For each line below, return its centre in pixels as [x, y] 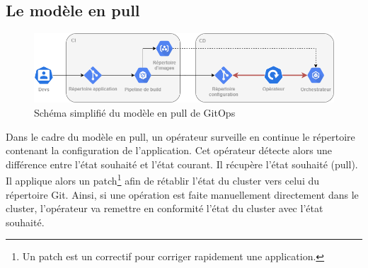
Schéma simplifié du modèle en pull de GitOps [135, 113]
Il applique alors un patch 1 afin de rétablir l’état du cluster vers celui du [163, 180]
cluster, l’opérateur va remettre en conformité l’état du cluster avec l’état [165, 208]
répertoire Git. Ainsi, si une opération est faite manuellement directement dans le [182, 194]
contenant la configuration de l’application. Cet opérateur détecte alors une [169, 150]
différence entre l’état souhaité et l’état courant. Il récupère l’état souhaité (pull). [182, 164]
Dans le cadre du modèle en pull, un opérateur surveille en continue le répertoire [180, 136]
